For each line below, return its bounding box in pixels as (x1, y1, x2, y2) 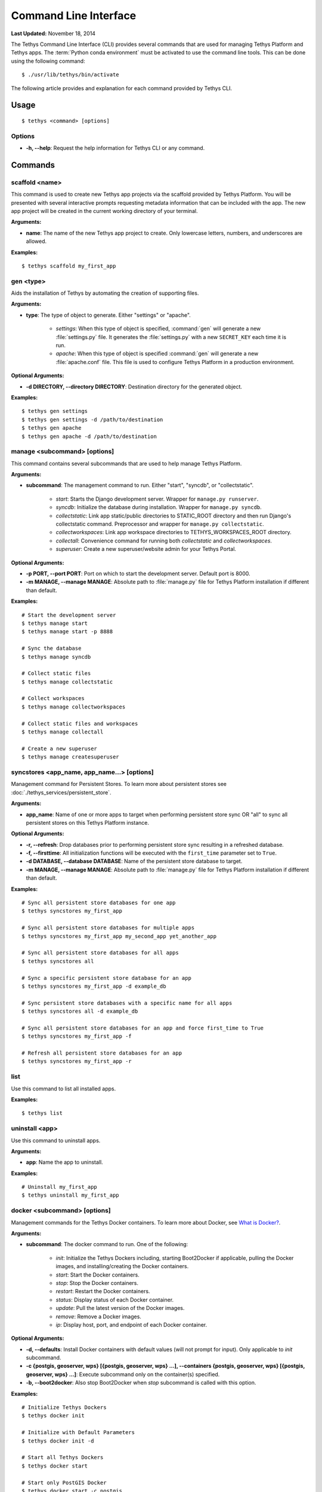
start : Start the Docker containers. (55, 1271, 140, 1278)
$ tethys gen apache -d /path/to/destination (21, 433, 157, 440)
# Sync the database (21, 645, 82, 652)
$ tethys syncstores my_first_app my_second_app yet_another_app (21, 933, 217, 939)
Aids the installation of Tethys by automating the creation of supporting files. (11, 289, 199, 297)
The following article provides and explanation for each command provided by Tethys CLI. (11, 84, 233, 92)
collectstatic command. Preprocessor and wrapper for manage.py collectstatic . (55, 520, 264, 528)
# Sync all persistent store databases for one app (21, 899, 176, 907)
